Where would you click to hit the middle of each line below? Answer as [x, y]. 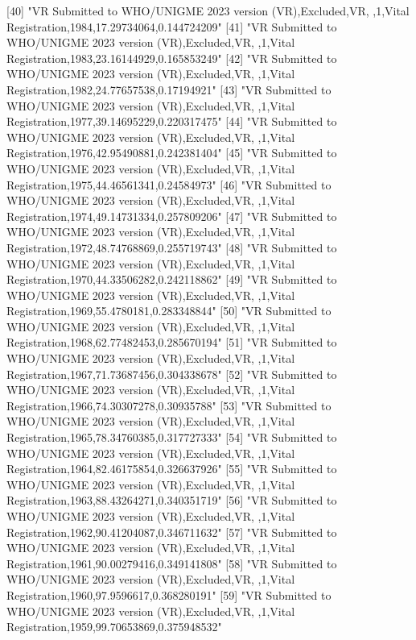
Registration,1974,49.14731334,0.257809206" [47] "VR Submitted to [172, 216]
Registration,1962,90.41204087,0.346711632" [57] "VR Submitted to [172, 532]
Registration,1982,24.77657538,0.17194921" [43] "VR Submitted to [169, 89]
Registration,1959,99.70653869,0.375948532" [114, 627]
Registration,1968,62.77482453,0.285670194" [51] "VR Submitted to [172, 342]
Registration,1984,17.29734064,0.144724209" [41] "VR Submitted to [172, 26]
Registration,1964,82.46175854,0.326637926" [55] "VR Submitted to [172, 469]
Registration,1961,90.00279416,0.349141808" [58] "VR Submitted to [172, 563]
